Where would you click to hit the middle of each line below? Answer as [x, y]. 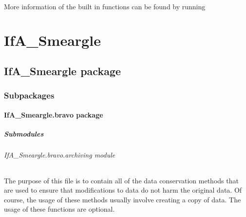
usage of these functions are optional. [59, 209]
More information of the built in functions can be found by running [105, 6]
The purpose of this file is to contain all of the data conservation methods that [121, 180]
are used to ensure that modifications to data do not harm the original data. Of [123, 190]
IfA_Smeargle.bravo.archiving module [60, 155]
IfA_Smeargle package [63, 71]
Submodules [24, 134]
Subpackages [29, 95]
